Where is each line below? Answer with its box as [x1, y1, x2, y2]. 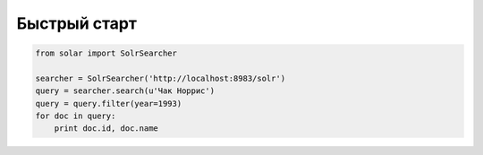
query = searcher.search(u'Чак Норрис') [35, 86, 215, 96]
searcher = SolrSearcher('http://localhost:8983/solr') [35, 73, 286, 83]
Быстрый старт [16, 13, 138, 33]
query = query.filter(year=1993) [35, 99, 182, 108]
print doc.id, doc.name [54, 124, 158, 133]
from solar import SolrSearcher [35, 48, 178, 58]
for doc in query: [35, 111, 116, 121]
